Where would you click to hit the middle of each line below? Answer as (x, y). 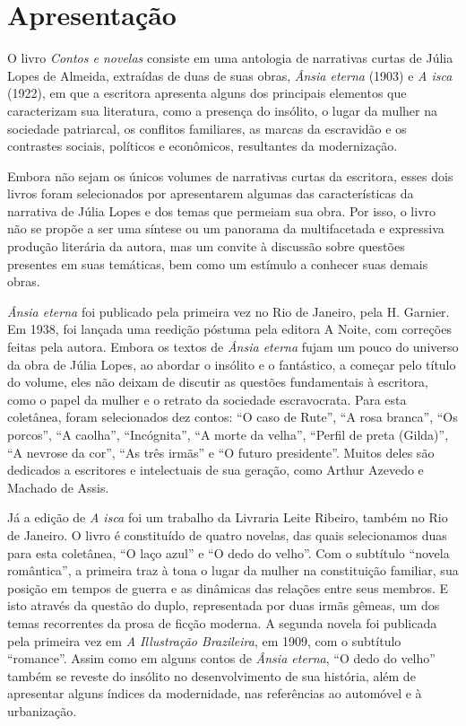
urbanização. (42, 710)
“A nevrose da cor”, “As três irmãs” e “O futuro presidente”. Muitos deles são (221, 452)
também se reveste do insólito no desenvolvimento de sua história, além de (211, 675)
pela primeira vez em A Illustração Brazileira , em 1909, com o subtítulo (204, 640)
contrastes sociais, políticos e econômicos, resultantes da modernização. (203, 146)
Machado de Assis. (58, 487)
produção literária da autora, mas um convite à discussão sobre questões (206, 246)
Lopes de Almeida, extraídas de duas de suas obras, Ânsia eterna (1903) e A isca (230, 75)
